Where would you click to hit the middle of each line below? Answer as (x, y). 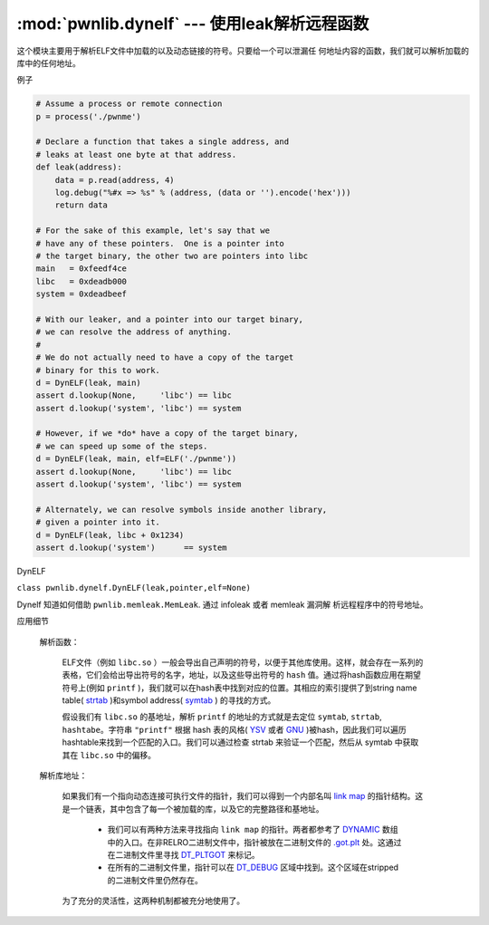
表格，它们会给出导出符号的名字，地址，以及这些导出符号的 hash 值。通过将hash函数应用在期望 (241, 675)
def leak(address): (79, 167)
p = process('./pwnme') (89, 116)
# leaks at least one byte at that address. (136, 154)
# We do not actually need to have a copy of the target (165, 357)
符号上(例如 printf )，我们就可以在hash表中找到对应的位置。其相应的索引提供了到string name (240, 688)
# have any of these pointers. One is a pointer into (160, 243)
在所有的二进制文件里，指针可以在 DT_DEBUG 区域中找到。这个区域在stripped (253, 867)
